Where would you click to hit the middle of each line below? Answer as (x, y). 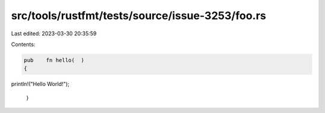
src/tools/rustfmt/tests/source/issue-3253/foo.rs (139, 16)
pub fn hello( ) (54, 60)
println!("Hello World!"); (40, 84)
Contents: (23, 44)
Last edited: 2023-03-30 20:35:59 (54, 33)
